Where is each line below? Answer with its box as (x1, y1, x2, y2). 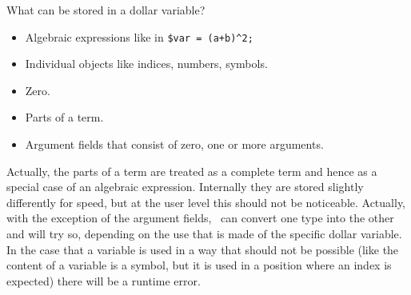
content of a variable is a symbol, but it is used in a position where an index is (6, 257, 392, 273)
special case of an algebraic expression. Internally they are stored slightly (6, 178, 364, 195)
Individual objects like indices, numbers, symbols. (25, 55, 268, 72)
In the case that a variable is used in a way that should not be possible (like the (6, 241, 399, 257)
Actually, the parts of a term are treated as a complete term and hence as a (6, 162, 377, 179)
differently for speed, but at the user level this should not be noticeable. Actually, (6, 193, 405, 210)
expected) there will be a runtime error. (6, 272, 201, 289)
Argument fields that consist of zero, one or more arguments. (25, 136, 324, 153)
